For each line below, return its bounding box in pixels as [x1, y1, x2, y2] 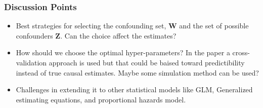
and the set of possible [179, 20, 249, 31]
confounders [16, 30, 53, 41]
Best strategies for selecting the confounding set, [16, 20, 166, 31]
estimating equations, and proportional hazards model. [16, 94, 186, 104]
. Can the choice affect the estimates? [60, 30, 177, 41]
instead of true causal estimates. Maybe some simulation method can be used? [16, 67, 259, 78]
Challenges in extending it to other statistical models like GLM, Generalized [16, 84, 253, 95]
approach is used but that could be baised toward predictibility [49, 57, 245, 67]
